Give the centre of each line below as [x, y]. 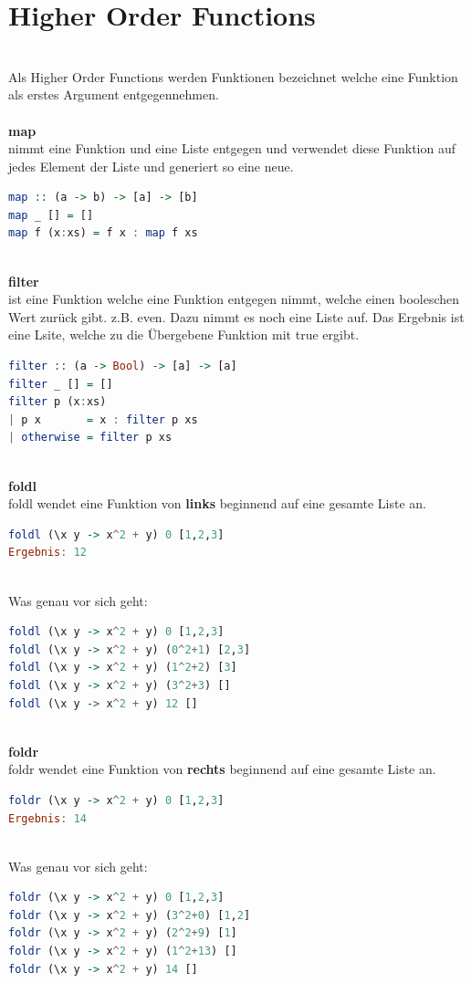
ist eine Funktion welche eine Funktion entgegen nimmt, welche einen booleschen [234, 299]
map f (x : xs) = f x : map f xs [103, 233]
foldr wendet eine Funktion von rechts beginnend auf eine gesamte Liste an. [222, 769]
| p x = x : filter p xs [103, 419]
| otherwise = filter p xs [90, 438]
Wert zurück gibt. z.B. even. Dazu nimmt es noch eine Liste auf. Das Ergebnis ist [236, 316]
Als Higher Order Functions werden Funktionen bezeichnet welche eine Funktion [233, 76]
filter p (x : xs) [58, 402]
